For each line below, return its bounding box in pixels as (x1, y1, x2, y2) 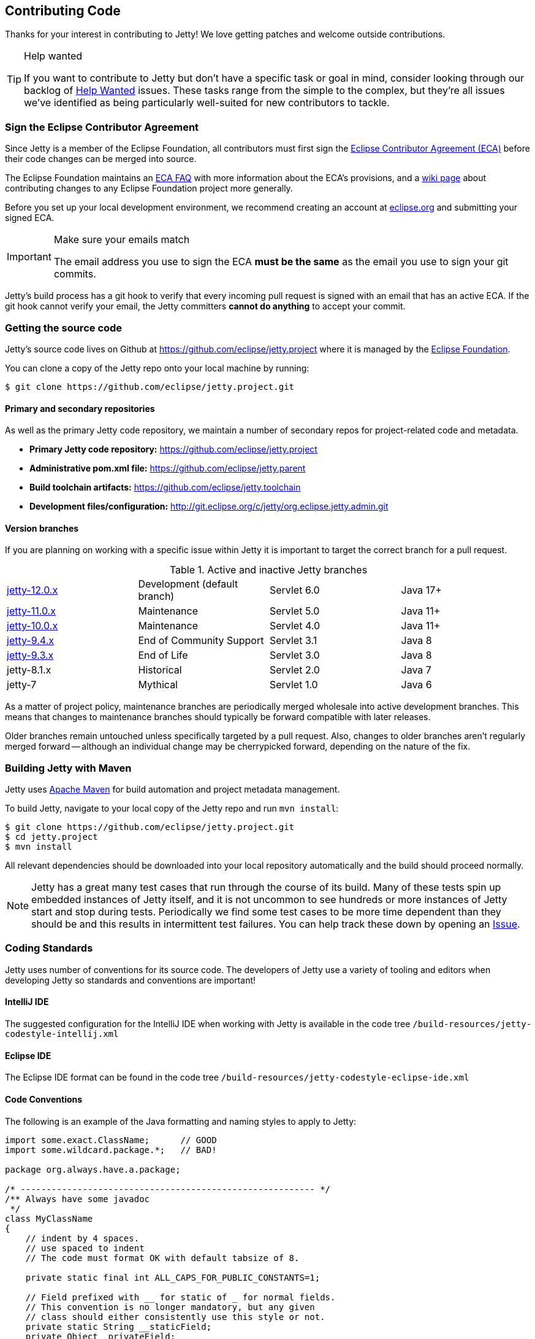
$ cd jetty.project (5, 832, 98, 842)
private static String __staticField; (25, 1321, 212, 1332)
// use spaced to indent (25, 1243, 145, 1253)
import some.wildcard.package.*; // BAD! (5, 1144, 217, 1155)
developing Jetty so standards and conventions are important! (5, 974, 256, 985)
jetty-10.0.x (7, 619, 58, 632)
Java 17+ (401, 584, 442, 597)
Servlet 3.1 (270, 634, 317, 647)
